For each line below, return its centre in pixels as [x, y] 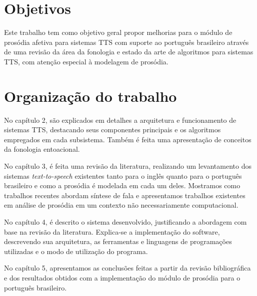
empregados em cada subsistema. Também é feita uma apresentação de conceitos [128, 139]
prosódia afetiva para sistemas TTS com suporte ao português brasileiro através [126, 42]
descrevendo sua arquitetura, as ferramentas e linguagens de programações [118, 241]
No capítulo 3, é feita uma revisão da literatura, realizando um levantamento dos [128, 166]
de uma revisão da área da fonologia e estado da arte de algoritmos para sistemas [129, 52]
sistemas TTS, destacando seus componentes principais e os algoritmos [112, 130]
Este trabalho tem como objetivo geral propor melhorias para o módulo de [118, 32]
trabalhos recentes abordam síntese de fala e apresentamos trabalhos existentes [125, 195]
